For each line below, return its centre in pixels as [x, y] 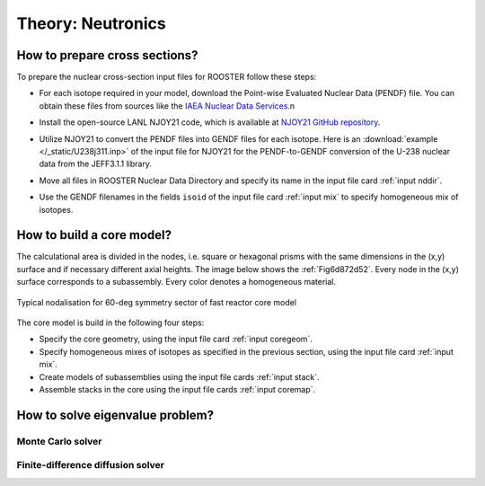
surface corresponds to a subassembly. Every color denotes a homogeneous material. [176, 282]
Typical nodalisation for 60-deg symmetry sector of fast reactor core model [156, 302]
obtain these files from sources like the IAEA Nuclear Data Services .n [167, 106]
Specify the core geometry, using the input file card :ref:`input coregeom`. [176, 339]
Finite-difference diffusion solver [91, 465]
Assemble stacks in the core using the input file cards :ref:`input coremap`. [177, 389]
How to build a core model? [94, 235]
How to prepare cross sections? [107, 55]
